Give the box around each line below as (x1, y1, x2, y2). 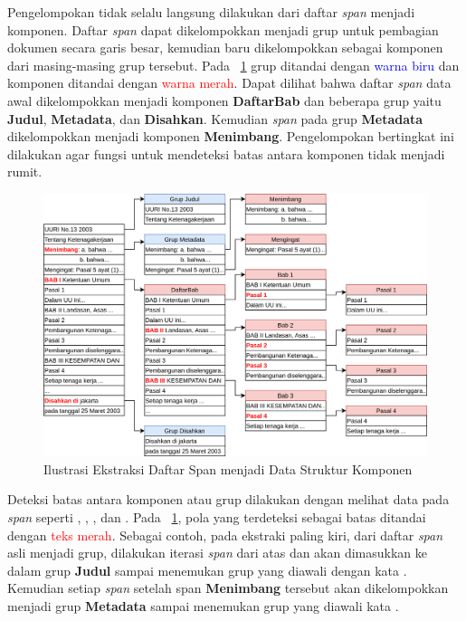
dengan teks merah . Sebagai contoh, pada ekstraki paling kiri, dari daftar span (7, 525, 443, 544)
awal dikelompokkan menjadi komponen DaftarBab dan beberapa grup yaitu (7, 91, 442, 110)
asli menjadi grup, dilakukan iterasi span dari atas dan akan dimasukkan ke (7, 543, 428, 562)
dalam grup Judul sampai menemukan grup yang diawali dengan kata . (7, 560, 407, 579)
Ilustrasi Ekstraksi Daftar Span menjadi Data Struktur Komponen (43, 459, 413, 478)
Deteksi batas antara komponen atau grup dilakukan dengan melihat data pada (7, 490, 450, 509)
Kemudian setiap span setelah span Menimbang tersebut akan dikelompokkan (7, 578, 449, 597)
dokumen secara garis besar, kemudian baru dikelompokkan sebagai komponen (7, 38, 443, 57)
